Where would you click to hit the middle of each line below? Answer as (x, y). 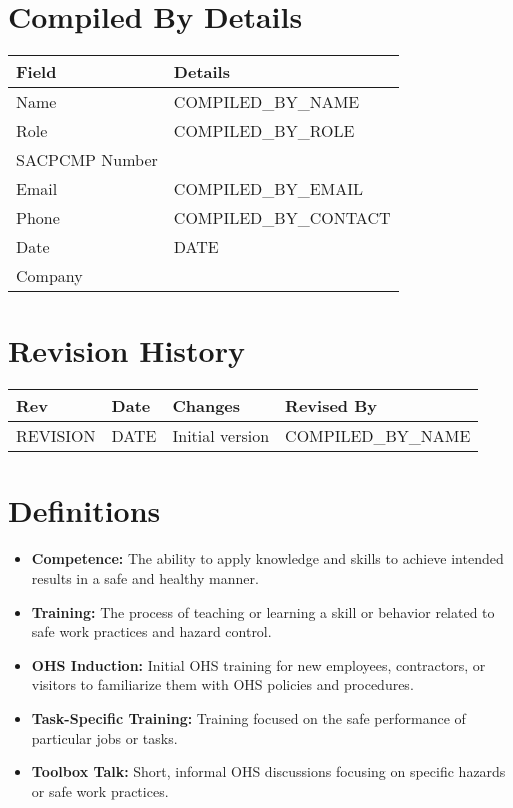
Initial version (221, 436)
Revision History (126, 350)
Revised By (331, 406)
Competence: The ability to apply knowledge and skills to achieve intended (267, 558)
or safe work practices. (100, 790)
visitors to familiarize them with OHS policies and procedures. (222, 684)
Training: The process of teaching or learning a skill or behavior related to (263, 611)
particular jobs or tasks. (104, 737)
